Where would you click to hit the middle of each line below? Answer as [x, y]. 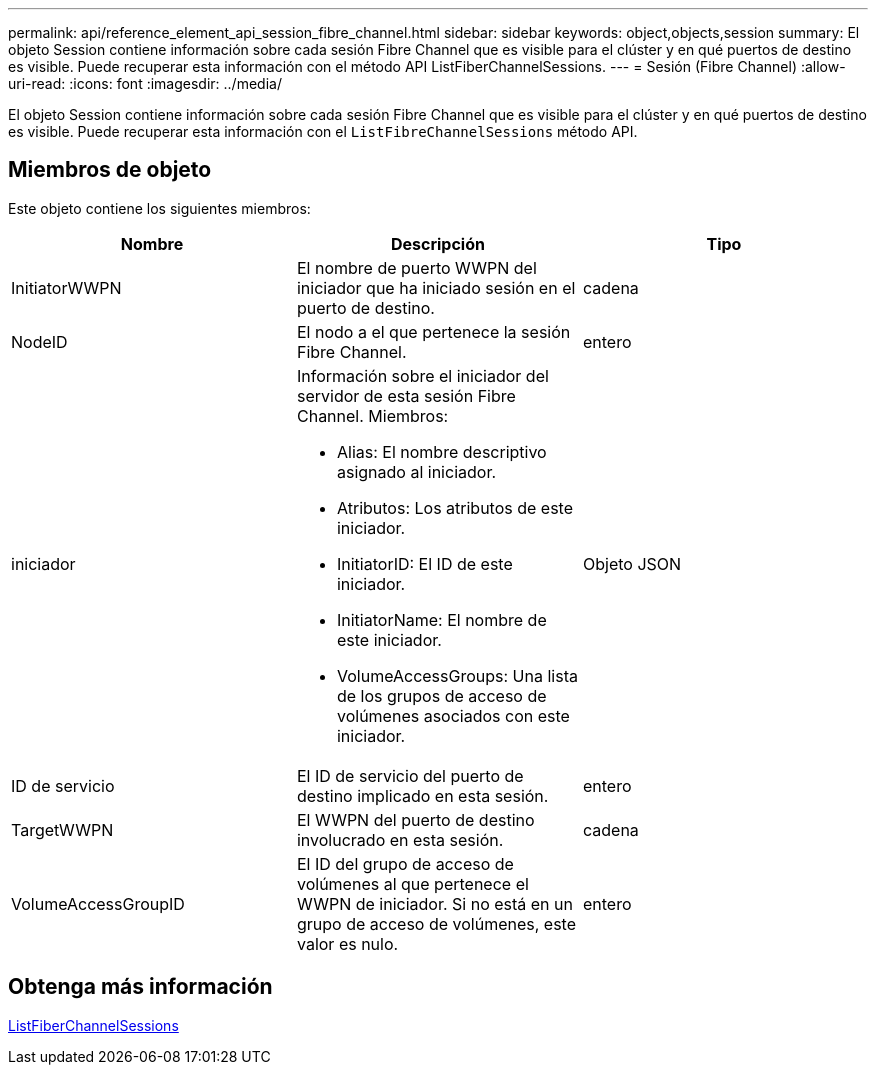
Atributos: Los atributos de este [455, 507]
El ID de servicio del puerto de [410, 775]
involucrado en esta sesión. [400, 839]
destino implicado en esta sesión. [422, 795]
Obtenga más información [140, 987]
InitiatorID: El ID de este [424, 563]
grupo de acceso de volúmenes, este [436, 923]
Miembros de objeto [110, 170]
